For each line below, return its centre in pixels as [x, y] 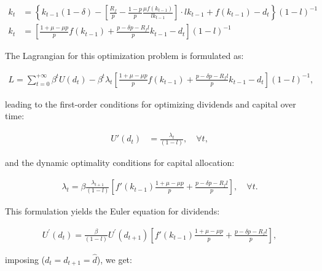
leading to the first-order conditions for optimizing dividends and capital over [151, 104]
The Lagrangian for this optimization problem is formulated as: [124, 56]
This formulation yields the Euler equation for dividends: [112, 211]
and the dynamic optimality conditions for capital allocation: [120, 163]
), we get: [114, 259]
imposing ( [25, 259]
